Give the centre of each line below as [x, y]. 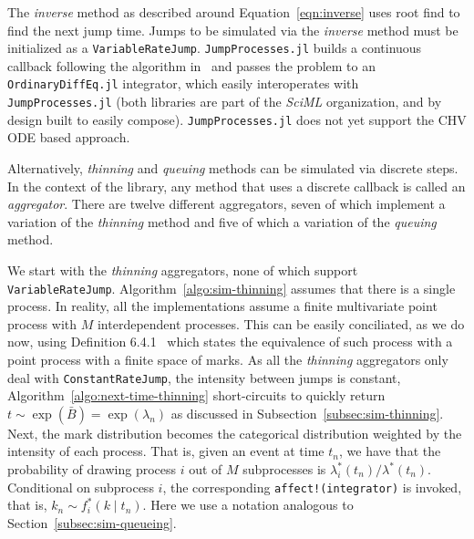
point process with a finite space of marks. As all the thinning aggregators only [228, 359]
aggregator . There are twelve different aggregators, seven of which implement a [227, 204]
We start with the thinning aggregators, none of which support [183, 269]
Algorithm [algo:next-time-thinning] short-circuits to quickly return [196, 395]
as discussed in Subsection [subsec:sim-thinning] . [307, 413]
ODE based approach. [69, 137]
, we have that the [390, 451]
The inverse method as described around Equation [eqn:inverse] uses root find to [234, 12]
